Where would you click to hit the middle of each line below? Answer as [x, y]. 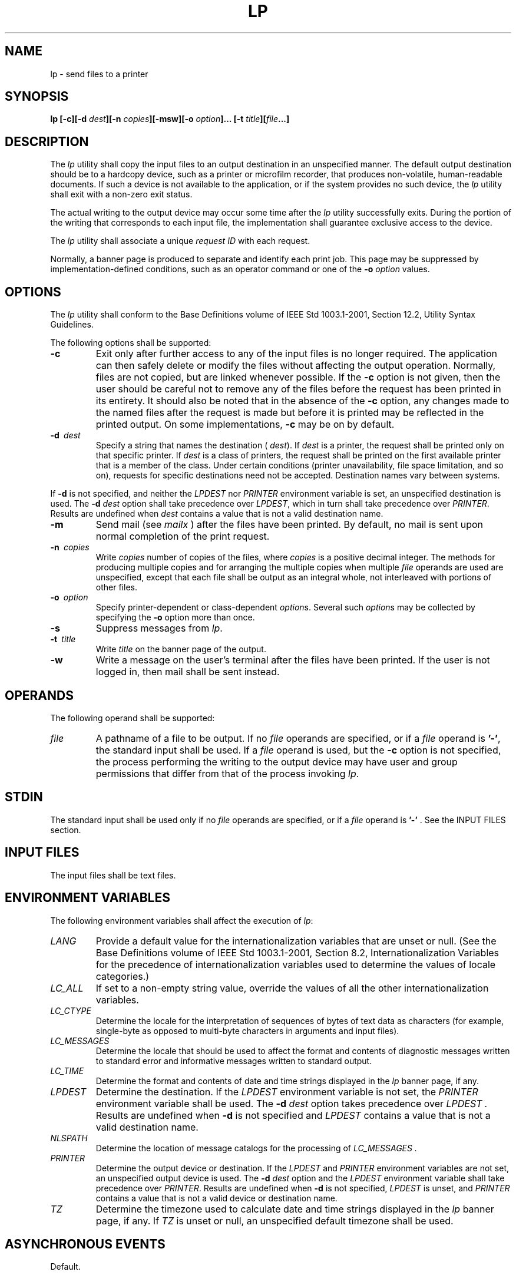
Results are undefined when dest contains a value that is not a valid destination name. [217, 514]
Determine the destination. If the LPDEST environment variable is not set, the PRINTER [287, 1091]
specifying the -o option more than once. [175, 617]
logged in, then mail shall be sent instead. [188, 672]
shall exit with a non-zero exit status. [121, 194]
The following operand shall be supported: [133, 718]
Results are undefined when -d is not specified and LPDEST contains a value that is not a [293, 1115]
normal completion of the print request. [183, 536]
